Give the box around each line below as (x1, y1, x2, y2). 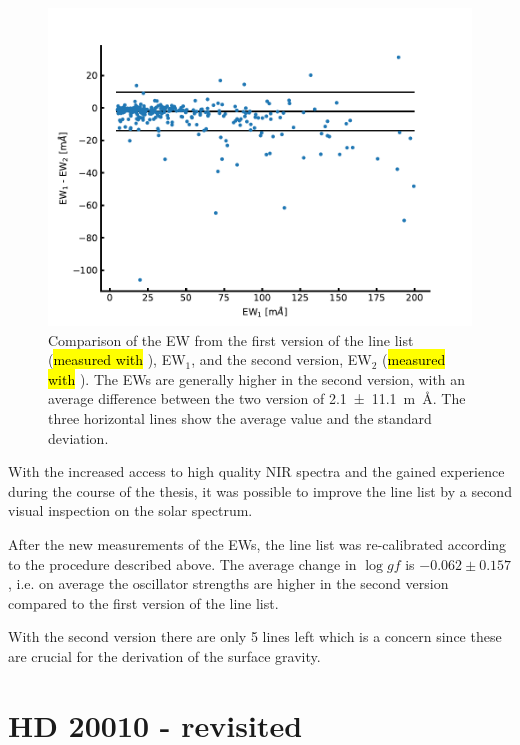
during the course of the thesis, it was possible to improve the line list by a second (8, 480, 512, 501)
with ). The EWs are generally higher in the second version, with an (48, 368, 466, 389)
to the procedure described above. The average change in (8, 553, 357, 574)
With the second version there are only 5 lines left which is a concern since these (8, 626, 502, 647)
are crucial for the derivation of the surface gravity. (8, 645, 321, 666)
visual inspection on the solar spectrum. (8, 500, 253, 521)
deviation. (48, 427, 109, 448)
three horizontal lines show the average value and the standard (48, 407, 432, 428)
